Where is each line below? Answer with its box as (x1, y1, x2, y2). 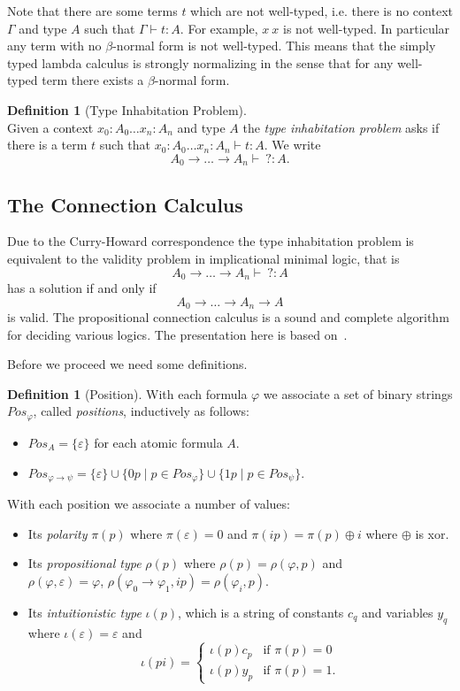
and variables (361, 603, 433, 621)
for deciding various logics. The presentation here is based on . (7, 325, 348, 343)
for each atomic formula (94, 433, 223, 451)
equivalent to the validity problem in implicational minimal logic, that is (7, 250, 400, 267)
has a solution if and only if (7, 279, 157, 297)
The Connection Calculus (7, 190, 243, 218)
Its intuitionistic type (27, 603, 142, 621)
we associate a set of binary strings (263, 384, 453, 403)
